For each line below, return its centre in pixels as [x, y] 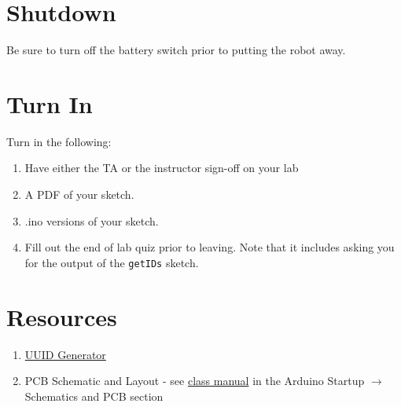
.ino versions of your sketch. [92, 220]
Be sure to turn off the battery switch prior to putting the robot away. [176, 50]
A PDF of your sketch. [79, 194]
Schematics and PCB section [94, 396]
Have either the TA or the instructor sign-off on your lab [162, 168]
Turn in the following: [59, 141]
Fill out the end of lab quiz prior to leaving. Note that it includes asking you [210, 247]
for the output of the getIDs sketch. [112, 262]
